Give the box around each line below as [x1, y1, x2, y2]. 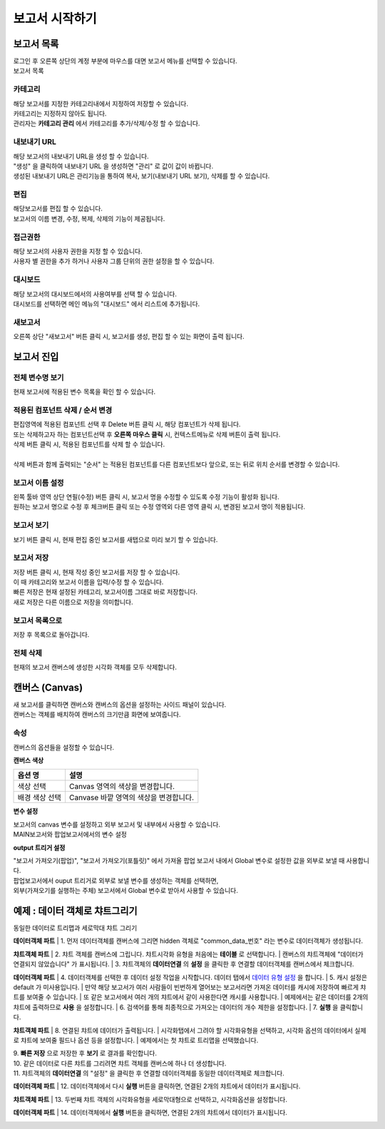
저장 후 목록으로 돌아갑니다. [13, 630, 90, 639]
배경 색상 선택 [17, 792, 62, 802]
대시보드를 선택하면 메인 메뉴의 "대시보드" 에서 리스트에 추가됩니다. [13, 300, 200, 308]
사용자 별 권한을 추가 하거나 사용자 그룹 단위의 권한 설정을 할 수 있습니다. [13, 257, 215, 265]
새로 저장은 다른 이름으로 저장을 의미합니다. [13, 598, 133, 606]
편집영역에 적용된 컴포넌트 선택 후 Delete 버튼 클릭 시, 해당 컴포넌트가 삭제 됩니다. [13, 420, 241, 429]
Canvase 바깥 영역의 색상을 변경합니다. [68, 792, 195, 802]
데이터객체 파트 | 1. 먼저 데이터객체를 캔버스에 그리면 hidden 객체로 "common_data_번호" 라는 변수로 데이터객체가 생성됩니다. [13, 936, 364, 945]
